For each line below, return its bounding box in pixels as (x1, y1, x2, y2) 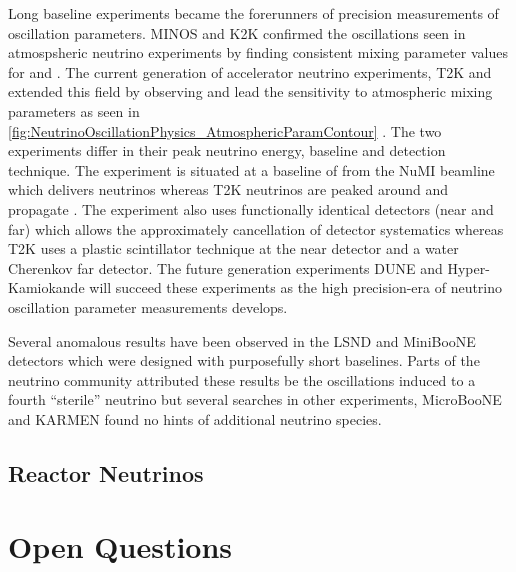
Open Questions (8, 526, 233, 567)
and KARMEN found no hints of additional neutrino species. (8, 408, 382, 429)
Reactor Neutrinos (8, 457, 204, 488)
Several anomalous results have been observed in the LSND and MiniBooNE (8, 330, 476, 351)
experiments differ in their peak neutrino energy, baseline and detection (8, 140, 446, 161)
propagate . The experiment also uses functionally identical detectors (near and (8, 198, 494, 219)
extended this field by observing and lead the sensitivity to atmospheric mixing (8, 81, 493, 102)
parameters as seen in (8, 100, 140, 121)
